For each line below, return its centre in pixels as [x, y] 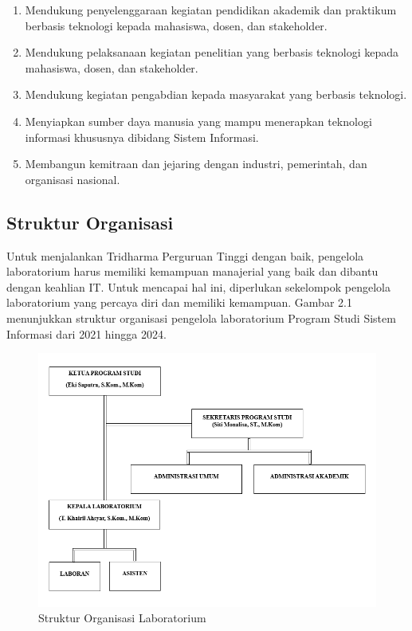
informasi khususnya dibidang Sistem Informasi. [142, 137]
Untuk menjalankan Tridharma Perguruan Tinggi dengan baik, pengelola [185, 255]
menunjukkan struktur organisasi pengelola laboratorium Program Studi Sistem [201, 317]
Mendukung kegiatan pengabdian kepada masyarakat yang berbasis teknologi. [216, 94]
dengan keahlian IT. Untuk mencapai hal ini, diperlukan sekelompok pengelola [199, 286]
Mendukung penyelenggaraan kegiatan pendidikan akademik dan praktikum [211, 10]
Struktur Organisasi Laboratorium [122, 618]
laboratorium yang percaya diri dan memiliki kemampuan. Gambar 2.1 [179, 302]
